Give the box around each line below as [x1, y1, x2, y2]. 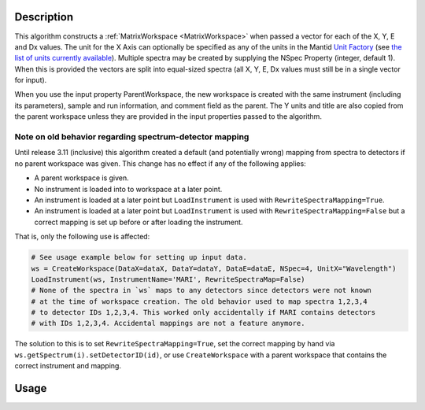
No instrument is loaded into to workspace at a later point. [34, 184, 223, 194]
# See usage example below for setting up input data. [31, 253, 247, 262]
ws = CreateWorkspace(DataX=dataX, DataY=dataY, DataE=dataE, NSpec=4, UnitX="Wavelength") [31, 264, 397, 273]
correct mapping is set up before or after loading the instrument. [34, 217, 243, 227]
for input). [14, 76, 47, 85]
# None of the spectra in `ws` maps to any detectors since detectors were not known [31, 286, 371, 295]
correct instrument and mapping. [14, 361, 122, 371]
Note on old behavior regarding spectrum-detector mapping [14, 131, 249, 142]
